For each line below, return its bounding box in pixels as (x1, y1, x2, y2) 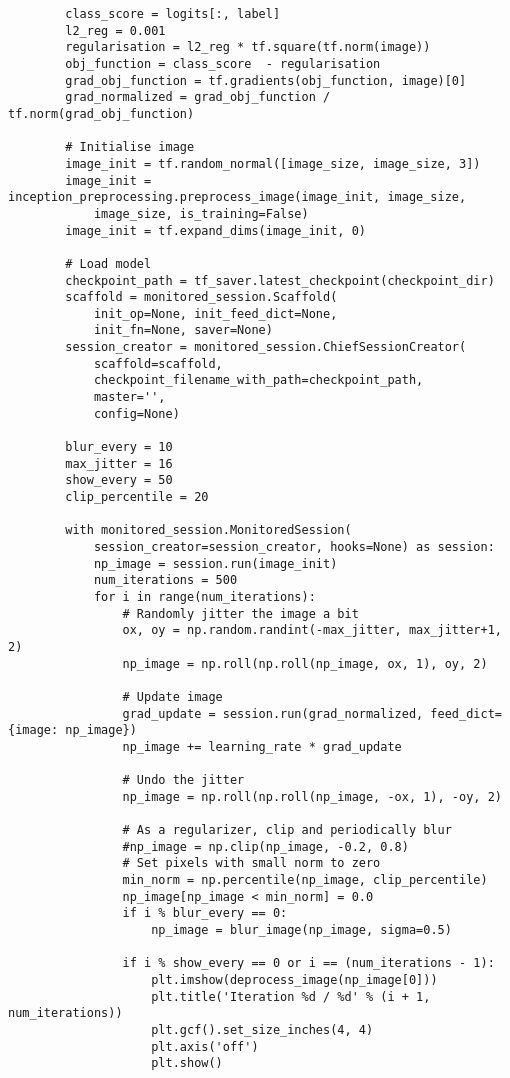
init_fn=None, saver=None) (93, 323, 273, 338)
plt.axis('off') (151, 1039, 259, 1054)
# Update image (122, 689, 223, 704)
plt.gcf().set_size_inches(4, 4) (151, 1023, 374, 1038)
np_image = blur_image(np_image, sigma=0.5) (151, 923, 452, 938)
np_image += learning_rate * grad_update (122, 739, 402, 754)
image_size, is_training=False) (93, 206, 309, 221)
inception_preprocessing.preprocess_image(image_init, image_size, (8, 190, 467, 205)
